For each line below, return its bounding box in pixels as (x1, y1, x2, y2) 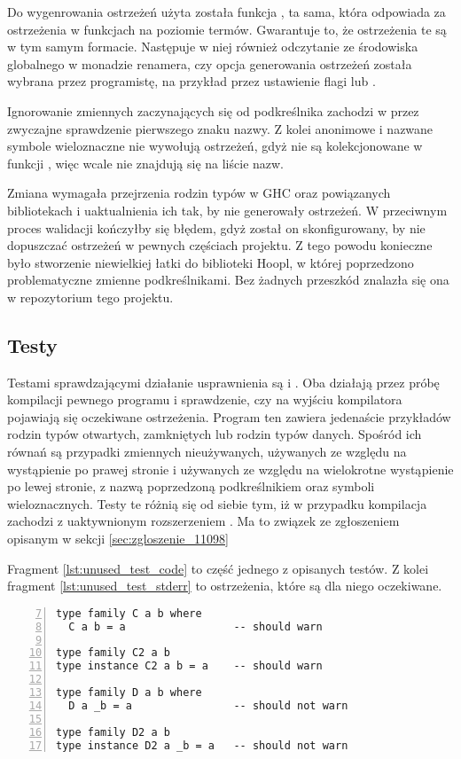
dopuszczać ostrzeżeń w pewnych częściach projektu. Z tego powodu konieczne (7, 236, 433, 254)
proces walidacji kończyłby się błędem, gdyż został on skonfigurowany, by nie (7, 218, 426, 237)
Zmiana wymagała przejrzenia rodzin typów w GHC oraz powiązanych (7, 184, 391, 202)
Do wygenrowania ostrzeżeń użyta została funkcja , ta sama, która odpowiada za (7, 3, 446, 20)
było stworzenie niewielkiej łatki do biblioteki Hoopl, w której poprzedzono (7, 253, 414, 271)
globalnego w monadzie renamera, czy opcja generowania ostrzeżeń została (7, 54, 412, 73)
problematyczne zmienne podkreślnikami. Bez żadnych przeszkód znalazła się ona (7, 270, 449, 289)
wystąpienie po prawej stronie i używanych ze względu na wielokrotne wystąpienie (7, 459, 454, 478)
